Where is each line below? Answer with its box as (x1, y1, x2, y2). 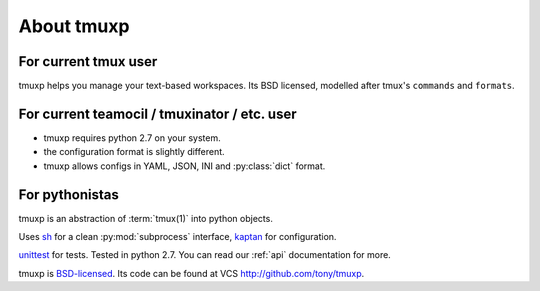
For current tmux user (18, 53, 158, 70)
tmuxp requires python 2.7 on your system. (43, 131, 221, 144)
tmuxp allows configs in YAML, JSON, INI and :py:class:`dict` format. (43, 160, 326, 172)
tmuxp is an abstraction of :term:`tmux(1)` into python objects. (18, 212, 274, 224)
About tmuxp (18, 15, 130, 37)
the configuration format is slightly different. (43, 146, 225, 158)
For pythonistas (18, 186, 119, 203)
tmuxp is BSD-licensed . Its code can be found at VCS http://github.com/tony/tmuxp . (18, 267, 365, 279)
